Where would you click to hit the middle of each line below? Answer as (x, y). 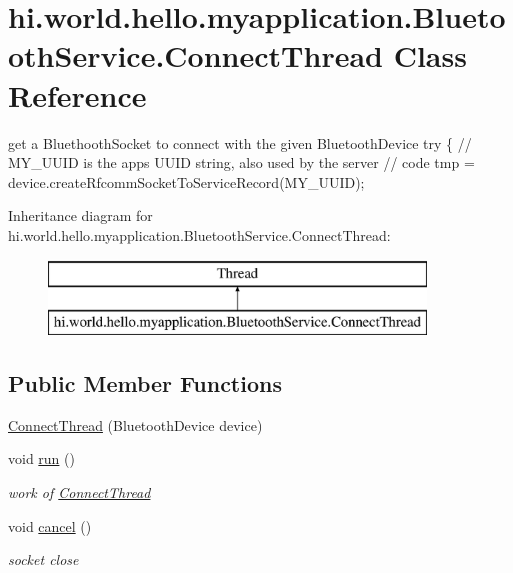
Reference (77, 94)
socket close (43, 559)
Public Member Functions (145, 383)
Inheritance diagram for (80, 215)
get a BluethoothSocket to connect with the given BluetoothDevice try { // (240, 142)
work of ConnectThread (79, 492)
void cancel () (50, 525)
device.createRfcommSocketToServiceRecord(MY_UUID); (186, 181)
